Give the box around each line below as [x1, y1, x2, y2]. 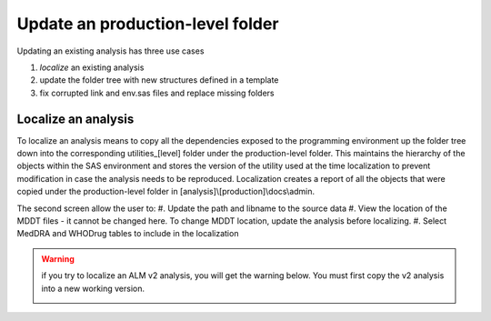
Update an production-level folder [16, 14, 279, 34]
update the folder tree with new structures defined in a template [39, 75, 279, 85]
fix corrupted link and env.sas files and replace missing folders [39, 87, 275, 98]
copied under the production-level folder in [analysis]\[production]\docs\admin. [16, 186, 316, 197]
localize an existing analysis [39, 62, 145, 73]
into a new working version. [41, 283, 145, 294]
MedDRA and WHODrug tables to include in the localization [16, 228, 239, 239]
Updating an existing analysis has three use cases [16, 45, 205, 56]
